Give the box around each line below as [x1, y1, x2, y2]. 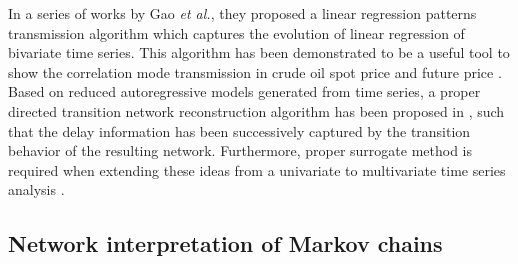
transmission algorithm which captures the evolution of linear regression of [8, 22, 465, 43]
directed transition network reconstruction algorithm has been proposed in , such [8, 100, 505, 121]
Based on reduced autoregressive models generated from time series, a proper [8, 81, 481, 102]
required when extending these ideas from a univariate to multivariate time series [8, 159, 506, 180]
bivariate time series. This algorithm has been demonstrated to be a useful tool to [8, 42, 510, 63]
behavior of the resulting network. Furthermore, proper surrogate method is [8, 140, 473, 161]
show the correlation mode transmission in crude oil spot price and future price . [8, 61, 502, 82]
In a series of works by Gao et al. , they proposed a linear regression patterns [8, 3, 477, 23]
